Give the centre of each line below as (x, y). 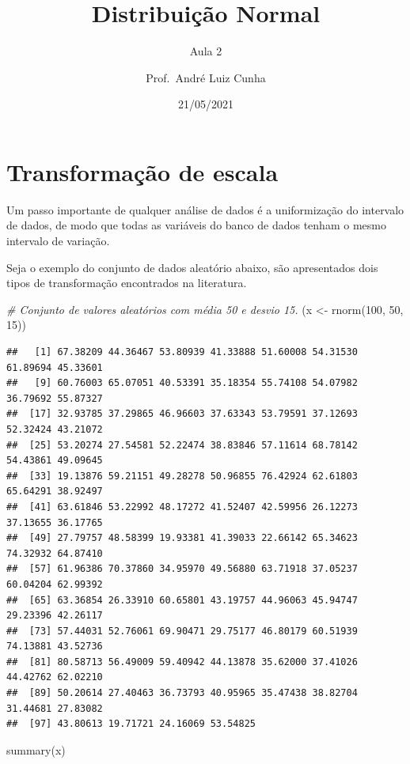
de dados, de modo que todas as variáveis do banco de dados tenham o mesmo (196, 225)
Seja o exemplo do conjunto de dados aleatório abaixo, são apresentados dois (192, 267)
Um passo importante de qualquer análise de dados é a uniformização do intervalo (205, 209)
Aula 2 (206, 51)
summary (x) (36, 749)
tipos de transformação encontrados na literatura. (127, 283)
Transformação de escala (142, 171)
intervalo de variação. (58, 241)
